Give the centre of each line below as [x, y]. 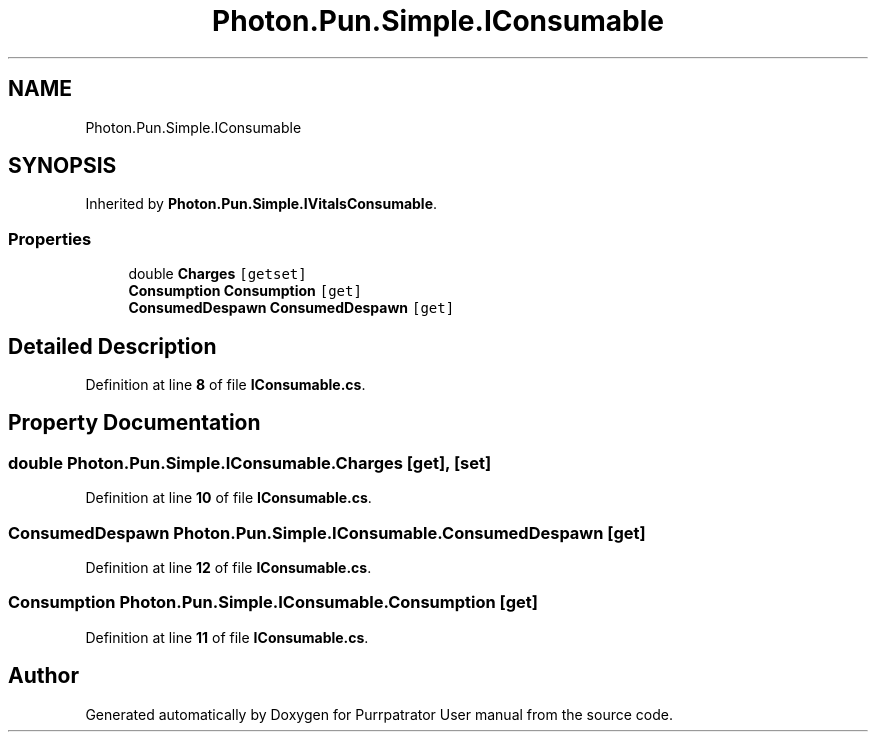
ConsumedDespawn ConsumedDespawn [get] [291, 308]
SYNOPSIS [62, 166]
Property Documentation [134, 423]
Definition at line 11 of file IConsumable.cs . [227, 637]
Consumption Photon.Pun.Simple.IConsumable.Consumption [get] [273, 602]
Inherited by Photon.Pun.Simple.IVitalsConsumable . [261, 204]
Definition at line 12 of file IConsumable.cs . [228, 567]
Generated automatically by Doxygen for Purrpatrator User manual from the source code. [379, 714]
